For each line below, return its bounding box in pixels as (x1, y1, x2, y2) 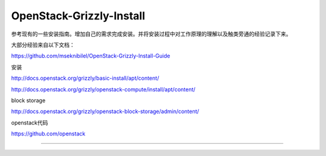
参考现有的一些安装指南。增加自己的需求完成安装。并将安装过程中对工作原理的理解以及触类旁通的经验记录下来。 (11, 30, 292, 37)
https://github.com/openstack (11, 130, 86, 137)
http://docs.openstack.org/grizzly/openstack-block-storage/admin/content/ (11, 108, 199, 115)
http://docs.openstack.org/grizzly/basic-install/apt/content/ (11, 74, 159, 82)
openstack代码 (11, 119, 48, 126)
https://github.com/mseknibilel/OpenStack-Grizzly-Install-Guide (11, 52, 170, 60)
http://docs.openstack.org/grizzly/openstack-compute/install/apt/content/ (11, 85, 196, 93)
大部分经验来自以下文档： (11, 41, 75, 48)
